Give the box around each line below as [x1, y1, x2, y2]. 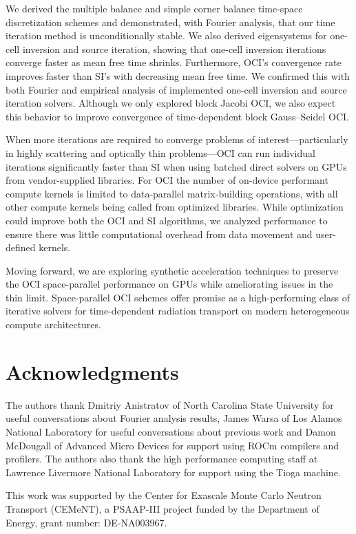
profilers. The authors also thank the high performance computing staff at [6, 451, 318, 466]
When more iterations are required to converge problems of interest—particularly [6, 132, 348, 147]
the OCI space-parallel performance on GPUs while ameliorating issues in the [6, 277, 333, 291]
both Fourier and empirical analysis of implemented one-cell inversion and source [6, 82, 347, 96]
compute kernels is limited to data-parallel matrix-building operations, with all [6, 186, 338, 200]
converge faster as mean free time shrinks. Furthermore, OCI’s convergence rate [6, 55, 342, 70]
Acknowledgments [6, 357, 179, 385]
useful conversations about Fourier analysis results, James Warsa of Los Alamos [6, 411, 342, 425]
